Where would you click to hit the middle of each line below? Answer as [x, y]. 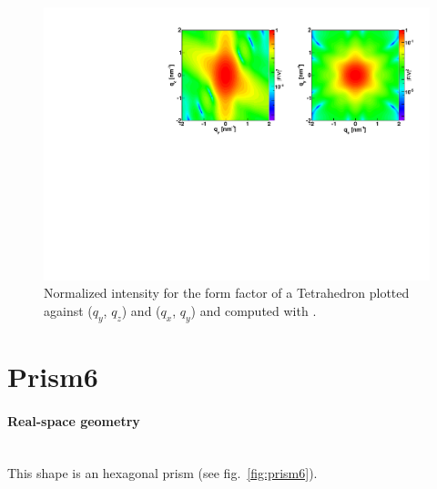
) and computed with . [254, 310]
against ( [68, 310]
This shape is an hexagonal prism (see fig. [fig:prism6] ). [163, 473]
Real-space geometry [74, 420]
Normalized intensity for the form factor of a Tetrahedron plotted [227, 293]
